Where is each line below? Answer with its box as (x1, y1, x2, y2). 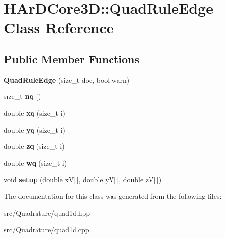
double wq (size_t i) (4, 157, 67, 168)
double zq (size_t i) (4, 141, 65, 151)
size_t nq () (4, 91, 41, 101)
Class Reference (4, 17, 114, 38)
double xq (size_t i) (4, 107, 66, 118)
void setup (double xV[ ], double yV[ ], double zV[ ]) (4, 174, 162, 185)
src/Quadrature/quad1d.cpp (4, 224, 89, 235)
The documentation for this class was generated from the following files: (4, 190, 222, 201)
